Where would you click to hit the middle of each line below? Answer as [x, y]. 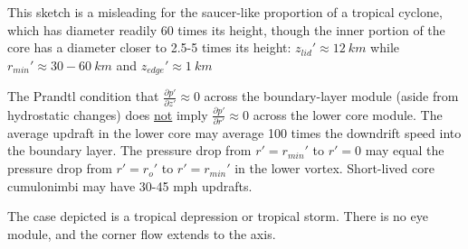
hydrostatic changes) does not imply [108, 114]
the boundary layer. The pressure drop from [129, 150]
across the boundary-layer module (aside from [331, 96]
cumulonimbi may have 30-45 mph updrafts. [130, 185]
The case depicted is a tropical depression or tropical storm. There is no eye [218, 216]
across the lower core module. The [348, 114]
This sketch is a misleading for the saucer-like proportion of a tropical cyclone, [225, 12]
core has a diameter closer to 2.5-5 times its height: [149, 47]
